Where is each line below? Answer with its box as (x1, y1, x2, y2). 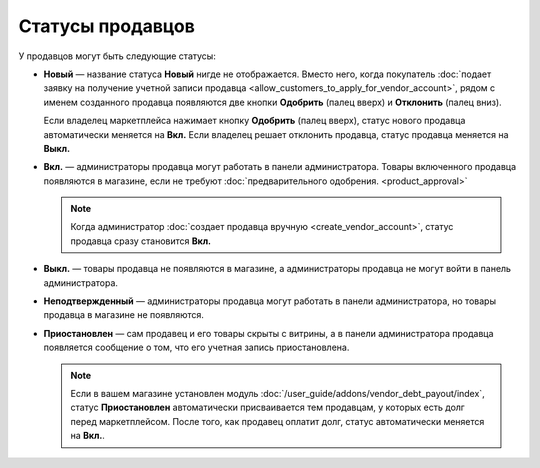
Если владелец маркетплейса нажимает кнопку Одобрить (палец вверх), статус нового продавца (43, 115, 466, 127)
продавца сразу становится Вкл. (70, 235, 212, 247)
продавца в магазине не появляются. (43, 309, 205, 321)
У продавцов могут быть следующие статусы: (18, 50, 217, 62)
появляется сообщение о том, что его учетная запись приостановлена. (43, 341, 350, 354)
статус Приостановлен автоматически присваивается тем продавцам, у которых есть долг (70, 401, 465, 414)
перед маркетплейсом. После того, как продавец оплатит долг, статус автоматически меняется (70, 415, 485, 427)
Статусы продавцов (18, 15, 195, 37)
